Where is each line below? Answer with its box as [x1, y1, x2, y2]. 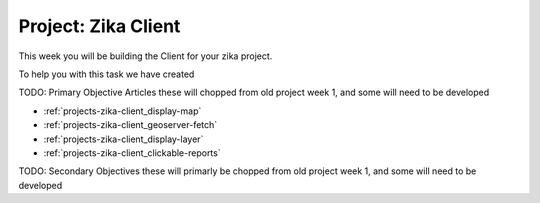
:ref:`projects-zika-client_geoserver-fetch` [43, 119, 218, 131]
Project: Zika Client [18, 15, 181, 37]
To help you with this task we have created [18, 68, 195, 80]
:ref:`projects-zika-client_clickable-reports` [43, 146, 221, 159]
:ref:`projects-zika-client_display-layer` [43, 133, 204, 145]
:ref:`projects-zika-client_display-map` [43, 105, 202, 117]
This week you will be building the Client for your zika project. [18, 50, 273, 62]
